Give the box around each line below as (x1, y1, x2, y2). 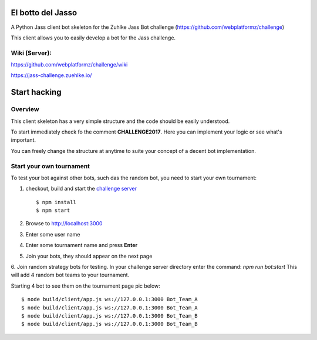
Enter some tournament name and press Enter (25, 242, 138, 249)
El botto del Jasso (11, 8, 77, 18)
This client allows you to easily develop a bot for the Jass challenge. (11, 34, 176, 41)
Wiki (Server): (11, 49, 52, 57)
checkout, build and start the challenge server (25, 185, 137, 192)
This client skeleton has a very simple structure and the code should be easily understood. (11, 118, 230, 125)
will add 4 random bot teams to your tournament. (11, 271, 130, 279)
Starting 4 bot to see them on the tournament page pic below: (11, 282, 161, 289)
